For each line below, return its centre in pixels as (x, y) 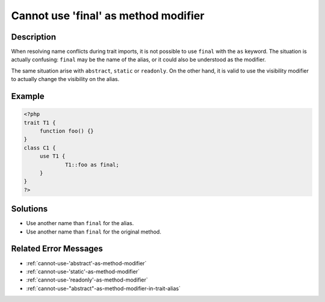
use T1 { (52, 156)
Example (28, 96)
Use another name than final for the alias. (80, 223)
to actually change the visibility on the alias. (65, 79)
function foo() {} (67, 131)
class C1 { (40, 148)
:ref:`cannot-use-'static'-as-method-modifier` (83, 271)
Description (34, 37)
